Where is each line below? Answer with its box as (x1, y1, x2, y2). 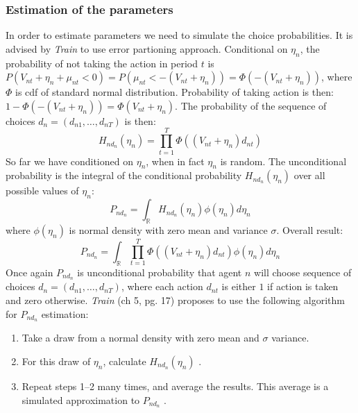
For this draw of (22, 354, 91, 368)
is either (221, 279, 256, 294)
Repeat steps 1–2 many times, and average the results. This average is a (22, 379, 329, 393)
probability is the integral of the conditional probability (6, 168, 242, 183)
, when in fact (146, 153, 205, 168)
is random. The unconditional (220, 153, 347, 168)
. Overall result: (276, 222, 343, 237)
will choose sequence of (254, 264, 352, 279)
